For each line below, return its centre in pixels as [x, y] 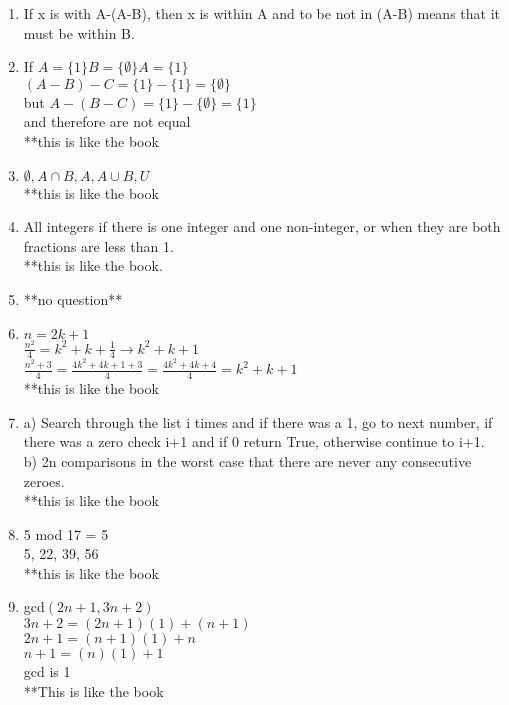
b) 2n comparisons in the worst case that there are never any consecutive [247, 460]
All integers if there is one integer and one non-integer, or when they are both [262, 226]
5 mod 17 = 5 [66, 533]
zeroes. [44, 480]
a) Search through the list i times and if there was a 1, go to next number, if [258, 421]
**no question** [73, 298]
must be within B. [79, 32]
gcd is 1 [47, 671]
